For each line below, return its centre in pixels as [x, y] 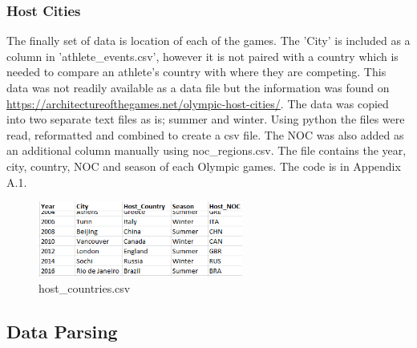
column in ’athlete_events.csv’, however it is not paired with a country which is [202, 56]
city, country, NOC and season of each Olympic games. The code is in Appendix [204, 166]
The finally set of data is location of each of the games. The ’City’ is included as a [208, 40]
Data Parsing [62, 331]
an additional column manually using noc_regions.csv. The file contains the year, [206, 150]
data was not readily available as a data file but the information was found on [198, 87]
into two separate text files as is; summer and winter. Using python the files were [206, 119]
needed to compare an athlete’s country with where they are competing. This [196, 72]
